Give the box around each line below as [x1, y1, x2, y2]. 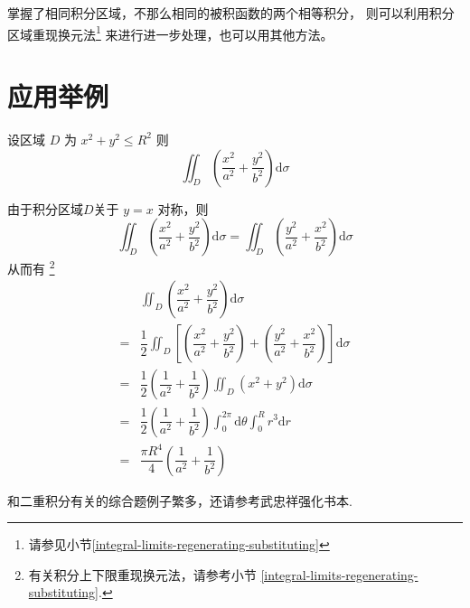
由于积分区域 [7, 199, 83, 218]
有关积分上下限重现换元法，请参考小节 [28, 565, 257, 584]
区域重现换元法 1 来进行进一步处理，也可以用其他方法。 [7, 22, 334, 43]
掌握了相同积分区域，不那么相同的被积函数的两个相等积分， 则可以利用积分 [7, 4, 455, 22]
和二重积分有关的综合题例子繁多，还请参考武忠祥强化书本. [7, 491, 352, 510]
